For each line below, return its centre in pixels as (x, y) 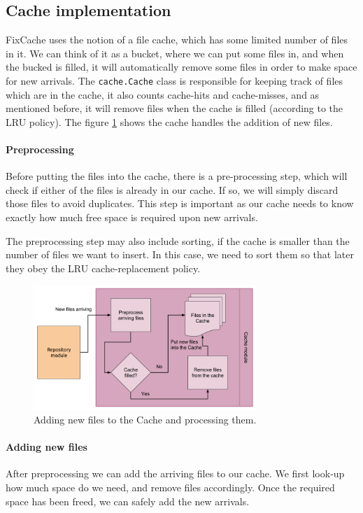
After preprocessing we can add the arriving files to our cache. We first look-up (175, 473)
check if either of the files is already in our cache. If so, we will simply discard (172, 189)
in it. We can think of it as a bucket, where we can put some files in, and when (175, 53)
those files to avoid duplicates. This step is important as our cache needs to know (180, 203)
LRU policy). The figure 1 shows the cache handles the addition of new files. (169, 121)
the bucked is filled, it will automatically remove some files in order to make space (181, 67)
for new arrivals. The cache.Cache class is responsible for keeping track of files (175, 80)
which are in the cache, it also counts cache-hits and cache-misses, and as (163, 94)
